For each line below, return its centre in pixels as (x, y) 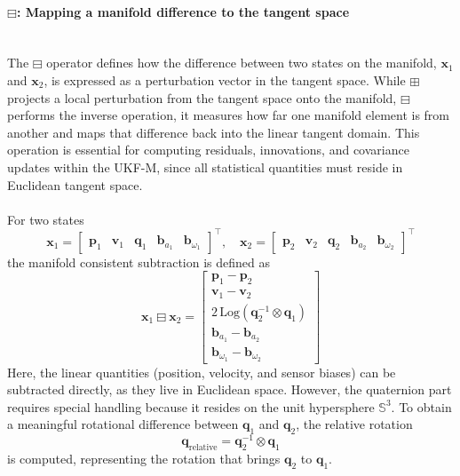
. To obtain (421, 406)
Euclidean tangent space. (75, 184)
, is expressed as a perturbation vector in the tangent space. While (225, 79)
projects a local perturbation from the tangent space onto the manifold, (202, 97)
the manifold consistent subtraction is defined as (139, 262)
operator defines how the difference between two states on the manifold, (242, 63)
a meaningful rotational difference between (123, 424)
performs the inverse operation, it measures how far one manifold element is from (229, 115)
